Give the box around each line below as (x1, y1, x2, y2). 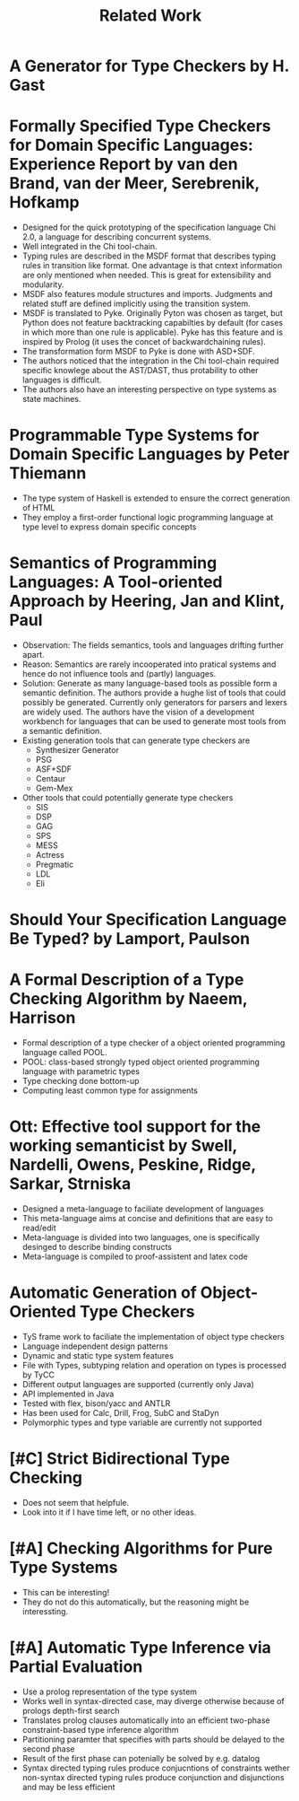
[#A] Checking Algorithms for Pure (9, 1538, 273, 1559)
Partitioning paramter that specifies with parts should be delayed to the (21, 1734, 285, 1744)
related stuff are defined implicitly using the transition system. (21, 298, 251, 310)
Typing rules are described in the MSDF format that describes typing (21, 250, 276, 261)
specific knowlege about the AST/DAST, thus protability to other (21, 365, 259, 376)
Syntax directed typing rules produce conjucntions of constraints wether (21, 1762, 291, 1773)
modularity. (21, 279, 64, 290)
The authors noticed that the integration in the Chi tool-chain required (21, 355, 279, 366)
